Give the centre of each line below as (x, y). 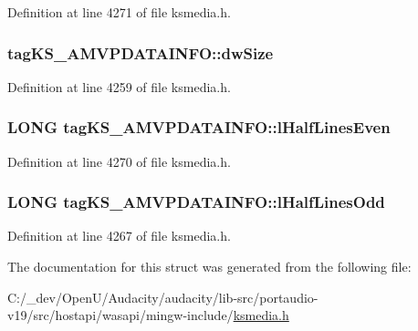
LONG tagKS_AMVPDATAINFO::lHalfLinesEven (199, 127)
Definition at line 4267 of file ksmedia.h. (119, 236)
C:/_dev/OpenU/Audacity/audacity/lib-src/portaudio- (163, 297)
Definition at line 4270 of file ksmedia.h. (119, 161)
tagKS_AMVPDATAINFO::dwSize (141, 52)
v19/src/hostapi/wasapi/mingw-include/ (120, 315)
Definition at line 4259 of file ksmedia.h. (119, 86)
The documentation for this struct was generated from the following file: (209, 267)
